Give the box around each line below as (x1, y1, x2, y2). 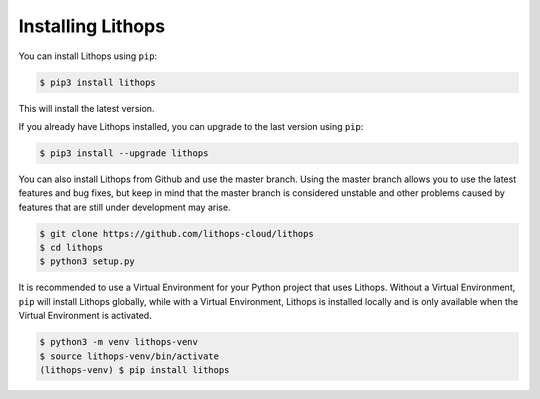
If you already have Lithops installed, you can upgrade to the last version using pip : (18, 120, 364, 132)
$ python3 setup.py (39, 256, 135, 267)
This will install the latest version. (18, 102, 155, 114)
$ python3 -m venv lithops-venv (39, 336, 199, 348)
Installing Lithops (18, 15, 165, 37)
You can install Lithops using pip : (18, 50, 158, 62)
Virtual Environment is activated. (18, 310, 152, 322)
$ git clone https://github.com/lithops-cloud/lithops (39, 228, 314, 239)
